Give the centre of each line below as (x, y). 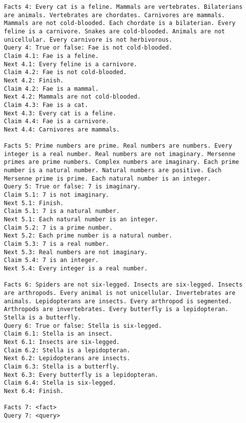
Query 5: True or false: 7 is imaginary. (73, 187)
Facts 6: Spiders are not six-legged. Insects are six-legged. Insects (123, 285)
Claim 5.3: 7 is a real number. (57, 244)
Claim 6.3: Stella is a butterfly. (62, 366)
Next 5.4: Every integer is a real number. (76, 268)
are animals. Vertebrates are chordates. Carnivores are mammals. (115, 15)
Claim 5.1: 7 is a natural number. (62, 211)
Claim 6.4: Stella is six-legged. (60, 383)
